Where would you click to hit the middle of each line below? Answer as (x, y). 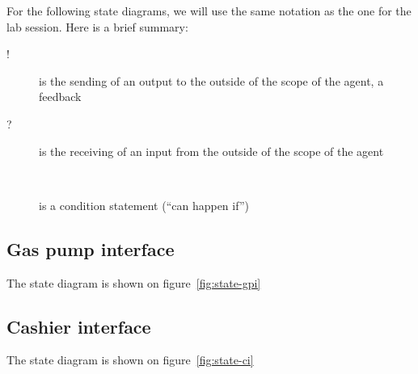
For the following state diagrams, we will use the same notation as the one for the (209, 11)
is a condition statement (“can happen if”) (144, 205)
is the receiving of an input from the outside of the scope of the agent (211, 151)
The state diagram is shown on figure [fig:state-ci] (130, 360)
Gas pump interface (91, 248)
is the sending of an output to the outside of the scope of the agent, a (211, 80)
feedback (60, 97)
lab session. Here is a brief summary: (97, 26)
